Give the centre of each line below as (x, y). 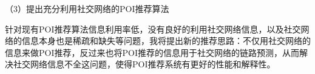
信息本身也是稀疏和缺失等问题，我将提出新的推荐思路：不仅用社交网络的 (166, 41)
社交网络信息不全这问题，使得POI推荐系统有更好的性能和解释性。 (144, 64)
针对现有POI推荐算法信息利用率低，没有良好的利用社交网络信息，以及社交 (153, 29)
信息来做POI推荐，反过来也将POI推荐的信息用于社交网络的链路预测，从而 (152, 52)
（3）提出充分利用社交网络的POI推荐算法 (87, 8)
